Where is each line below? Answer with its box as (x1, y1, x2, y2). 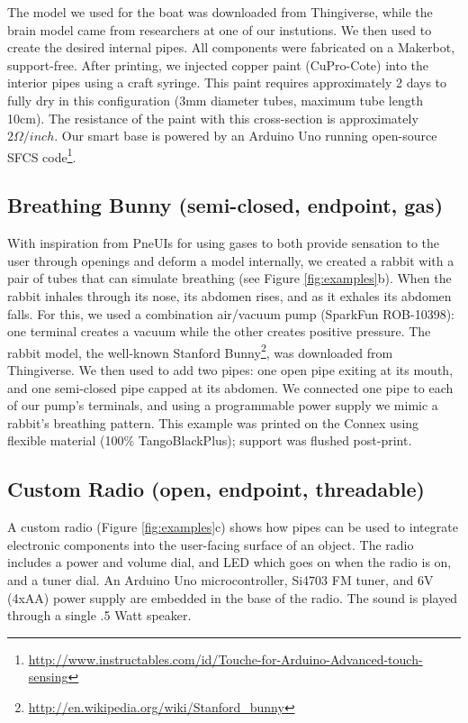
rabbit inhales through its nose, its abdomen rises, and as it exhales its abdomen (7, 286, 452, 305)
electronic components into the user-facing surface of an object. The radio (7, 535, 414, 554)
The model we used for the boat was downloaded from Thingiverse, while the (7, 3, 433, 21)
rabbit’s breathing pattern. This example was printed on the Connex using (7, 413, 419, 432)
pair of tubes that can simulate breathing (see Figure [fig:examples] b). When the (7, 269, 452, 288)
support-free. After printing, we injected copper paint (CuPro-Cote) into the (7, 55, 428, 74)
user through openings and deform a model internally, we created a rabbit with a (7, 251, 454, 270)
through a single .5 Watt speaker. (7, 606, 192, 625)
